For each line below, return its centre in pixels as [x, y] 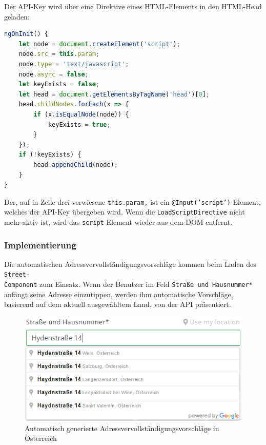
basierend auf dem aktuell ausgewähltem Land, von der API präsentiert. [118, 304]
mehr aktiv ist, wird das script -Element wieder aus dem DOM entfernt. [118, 222]
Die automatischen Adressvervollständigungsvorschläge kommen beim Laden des [130, 264]
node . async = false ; [54, 74]
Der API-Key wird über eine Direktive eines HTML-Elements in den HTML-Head [133, 6]
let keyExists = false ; [59, 84]
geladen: [17, 16]
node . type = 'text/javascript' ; [74, 64]
